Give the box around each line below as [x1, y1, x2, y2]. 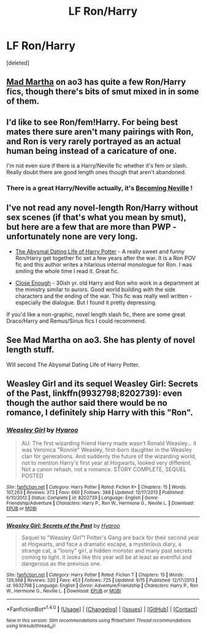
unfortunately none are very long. [6, 231, 138, 242]
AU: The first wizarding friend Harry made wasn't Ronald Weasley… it [21, 440, 197, 447]
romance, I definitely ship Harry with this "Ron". [6, 407, 193, 418]
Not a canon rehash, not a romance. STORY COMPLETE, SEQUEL [21, 466, 187, 473]
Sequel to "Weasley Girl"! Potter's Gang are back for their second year [21, 534, 199, 541]
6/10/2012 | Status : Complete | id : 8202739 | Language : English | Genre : [6, 495, 159, 501]
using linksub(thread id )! [6, 623, 56, 630]
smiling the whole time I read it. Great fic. [15, 267, 120, 274]
